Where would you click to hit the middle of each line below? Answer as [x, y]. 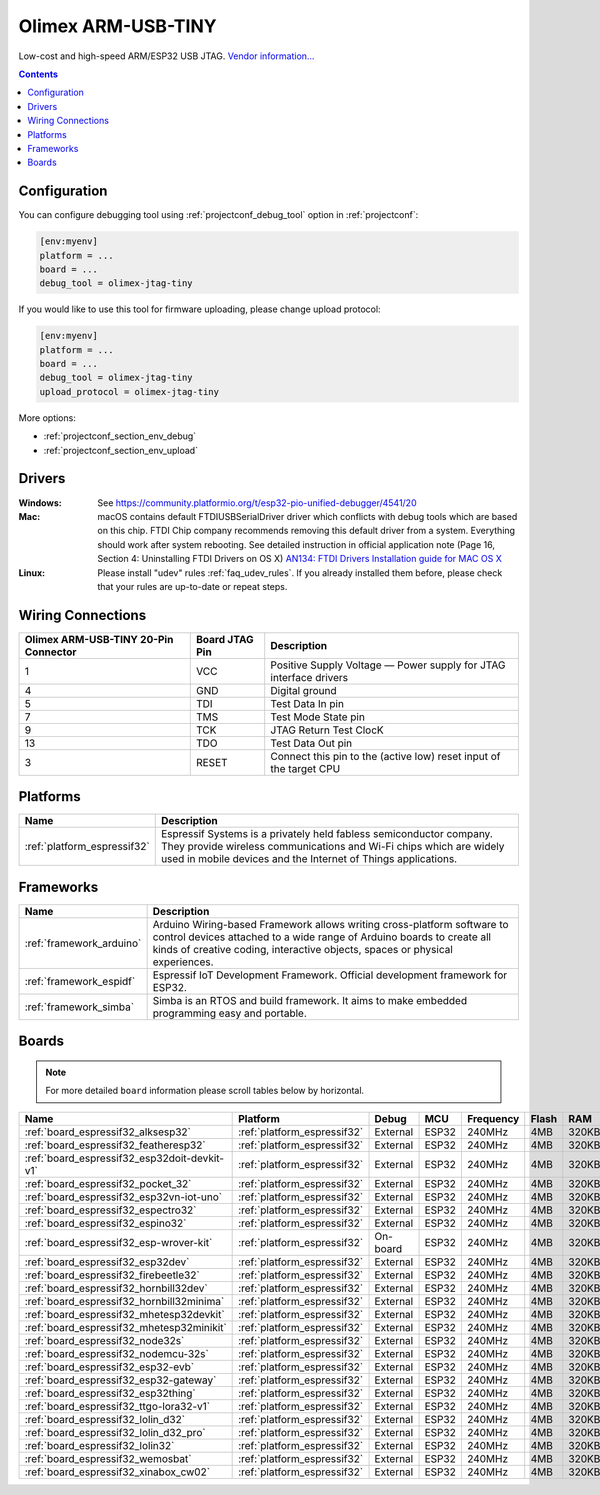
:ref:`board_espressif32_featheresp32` [115, 1145]
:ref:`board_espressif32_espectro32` [110, 1210]
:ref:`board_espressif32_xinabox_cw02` [117, 1472]
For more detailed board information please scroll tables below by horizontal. [205, 1091]
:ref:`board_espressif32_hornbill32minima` [124, 1301]
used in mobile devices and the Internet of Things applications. [309, 859]
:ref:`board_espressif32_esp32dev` [107, 1262]
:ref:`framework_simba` [79, 1007]
